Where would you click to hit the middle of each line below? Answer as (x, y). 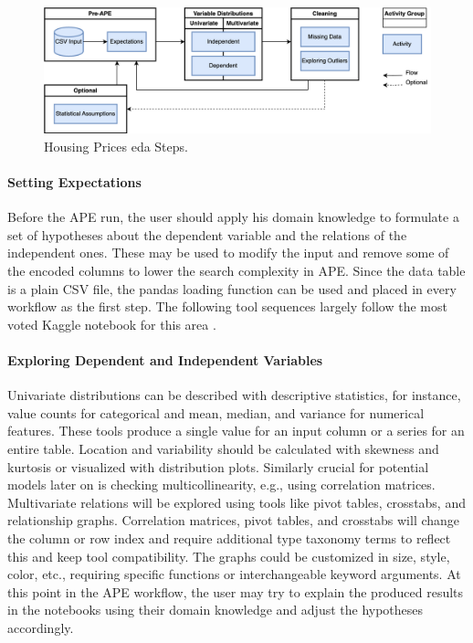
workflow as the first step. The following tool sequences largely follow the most (227, 306)
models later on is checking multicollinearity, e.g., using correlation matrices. (221, 485)
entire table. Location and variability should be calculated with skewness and (223, 449)
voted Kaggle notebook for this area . (112, 324)
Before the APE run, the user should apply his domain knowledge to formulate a (233, 217)
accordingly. (41, 627)
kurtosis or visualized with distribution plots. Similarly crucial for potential (218, 466)
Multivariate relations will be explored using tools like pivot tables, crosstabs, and (236, 502)
